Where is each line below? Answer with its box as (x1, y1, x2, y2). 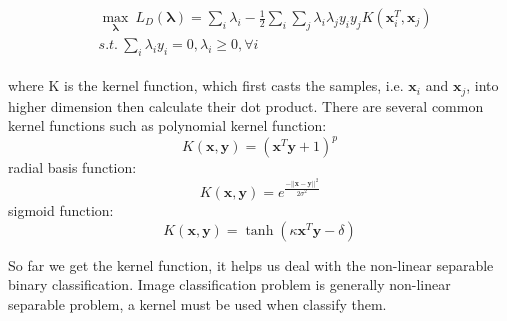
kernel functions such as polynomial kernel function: (8, 115, 327, 136)
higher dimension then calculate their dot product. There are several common (8, 95, 484, 116)
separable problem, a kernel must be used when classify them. (8, 293, 387, 314)
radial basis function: (8, 157, 137, 178)
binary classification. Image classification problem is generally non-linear (8, 274, 451, 295)
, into (466, 75, 499, 96)
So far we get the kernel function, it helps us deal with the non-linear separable (8, 254, 494, 275)
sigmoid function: (8, 200, 114, 220)
